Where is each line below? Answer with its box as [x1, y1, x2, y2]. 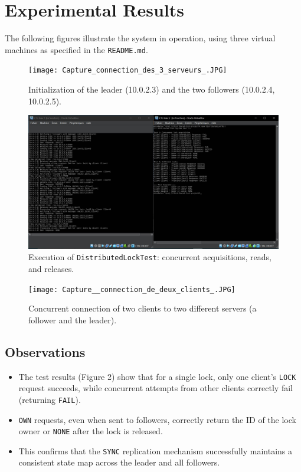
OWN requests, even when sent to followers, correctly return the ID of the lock [18, 413, 296, 425]
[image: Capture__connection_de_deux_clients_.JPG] [28, 285, 235, 294]
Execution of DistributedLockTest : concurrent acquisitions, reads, [28, 251, 271, 263]
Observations [5, 342, 86, 360]
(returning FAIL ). [18, 393, 81, 405]
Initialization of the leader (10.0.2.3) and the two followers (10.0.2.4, [28, 83, 275, 96]
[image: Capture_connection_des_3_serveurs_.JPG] [28, 66, 227, 75]
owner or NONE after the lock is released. [18, 425, 163, 437]
